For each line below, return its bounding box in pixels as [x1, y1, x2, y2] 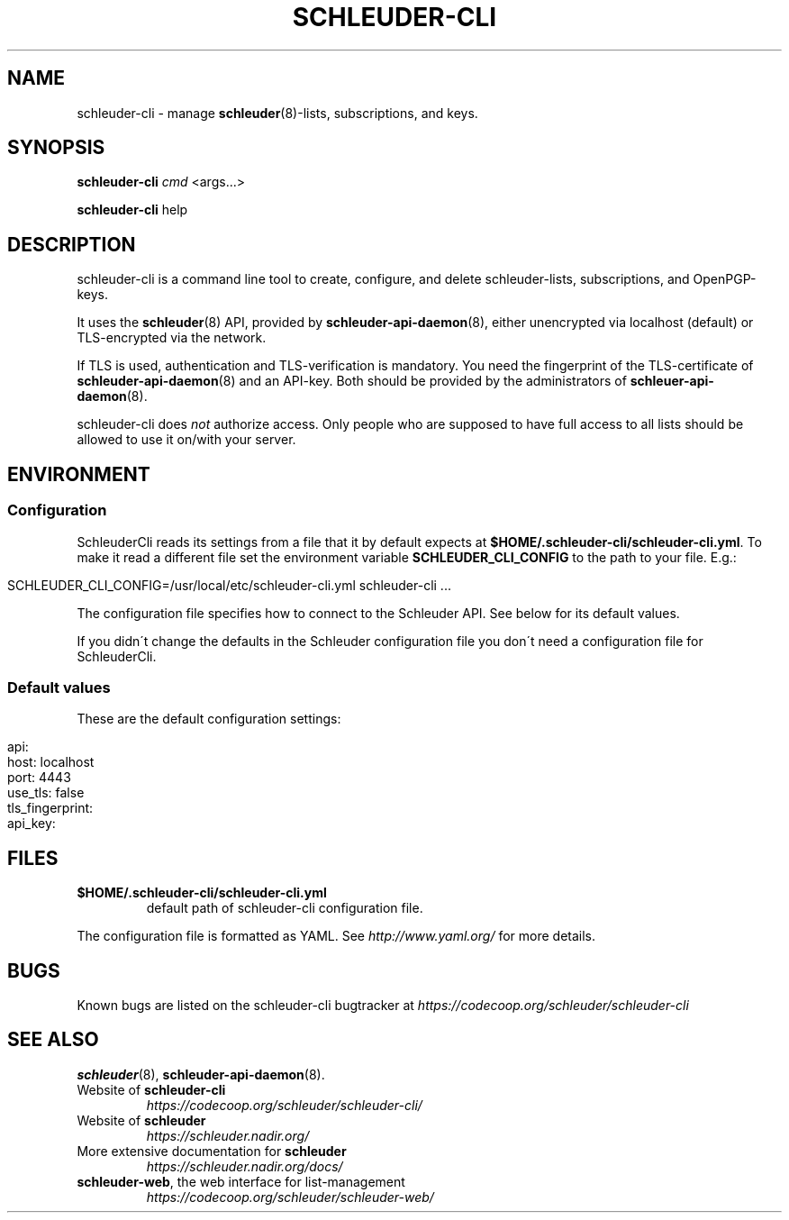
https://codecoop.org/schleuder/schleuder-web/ [146, 1188, 434, 1205]
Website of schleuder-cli [77, 1081, 226, 1097]
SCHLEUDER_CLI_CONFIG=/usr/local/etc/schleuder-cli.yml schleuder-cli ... [7, 577, 451, 593]
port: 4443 [7, 769, 71, 786]
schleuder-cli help [77, 202, 188, 218]
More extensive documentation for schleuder [77, 1143, 347, 1159]
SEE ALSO [7, 1028, 99, 1052]
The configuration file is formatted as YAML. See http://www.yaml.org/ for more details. [77, 928, 596, 944]
